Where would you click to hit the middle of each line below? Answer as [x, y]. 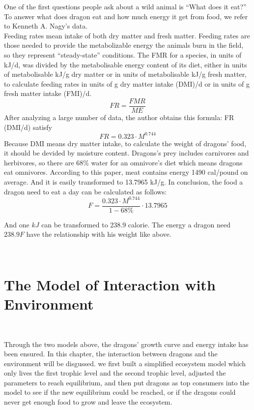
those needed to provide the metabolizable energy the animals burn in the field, [124, 45]
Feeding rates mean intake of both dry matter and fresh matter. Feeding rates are [127, 35]
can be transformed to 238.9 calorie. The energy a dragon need [136, 224]
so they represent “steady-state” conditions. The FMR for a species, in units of [123, 54]
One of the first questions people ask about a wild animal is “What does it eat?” [125, 6]
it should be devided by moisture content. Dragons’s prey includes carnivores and [127, 153]
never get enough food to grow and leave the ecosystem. [88, 402]
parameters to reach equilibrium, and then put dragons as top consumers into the [127, 382]
